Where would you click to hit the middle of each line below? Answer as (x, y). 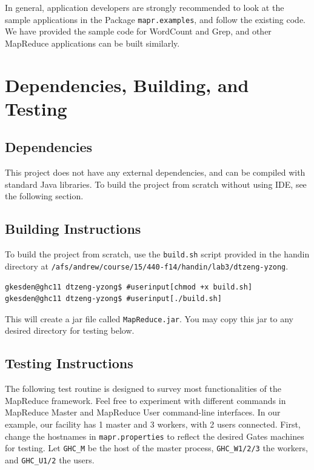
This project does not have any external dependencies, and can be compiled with (155, 172)
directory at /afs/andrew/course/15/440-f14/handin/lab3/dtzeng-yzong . (147, 266)
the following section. (44, 196)
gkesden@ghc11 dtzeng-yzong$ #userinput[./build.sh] (113, 299)
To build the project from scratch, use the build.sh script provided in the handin (157, 254)
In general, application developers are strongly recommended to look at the (145, 7)
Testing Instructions (69, 363)
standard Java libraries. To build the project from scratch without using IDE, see (156, 184)
